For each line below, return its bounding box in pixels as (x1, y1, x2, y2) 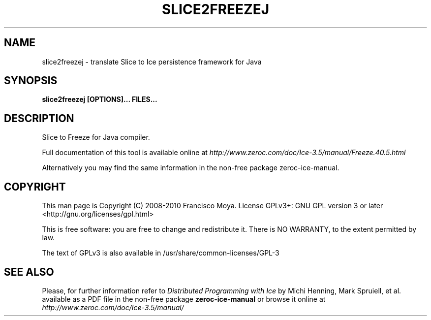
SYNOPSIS (4, 74, 58, 87)
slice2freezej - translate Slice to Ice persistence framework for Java (42, 57, 262, 66)
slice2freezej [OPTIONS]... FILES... (42, 95, 157, 104)
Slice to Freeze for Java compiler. (42, 133, 150, 142)
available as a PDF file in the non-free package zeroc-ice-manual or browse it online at (42, 294, 326, 303)
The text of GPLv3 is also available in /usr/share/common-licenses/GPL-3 (42, 249, 279, 257)
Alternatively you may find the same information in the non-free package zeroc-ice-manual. (42, 163, 339, 172)
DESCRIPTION (4, 112, 74, 125)
